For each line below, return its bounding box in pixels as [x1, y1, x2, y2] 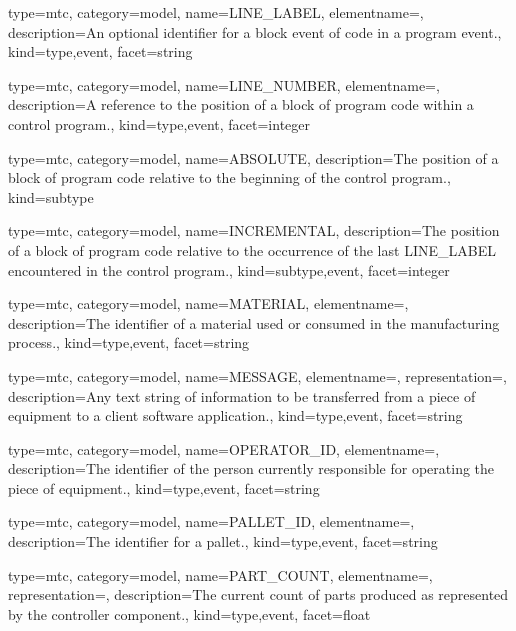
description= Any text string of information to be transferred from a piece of [8, 385, 476, 406]
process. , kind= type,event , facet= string [8, 332, 250, 353]
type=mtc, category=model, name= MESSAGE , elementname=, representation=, [8, 365, 507, 386]
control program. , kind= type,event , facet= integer [8, 113, 310, 134]
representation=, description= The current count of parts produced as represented [8, 584, 509, 605]
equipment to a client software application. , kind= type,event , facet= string [8, 405, 463, 426]
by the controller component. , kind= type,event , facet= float [8, 603, 371, 624]
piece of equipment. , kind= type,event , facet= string [8, 477, 320, 498]
